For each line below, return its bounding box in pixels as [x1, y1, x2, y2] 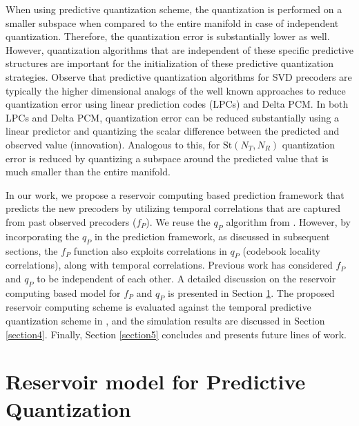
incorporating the [6, 229, 79, 243]
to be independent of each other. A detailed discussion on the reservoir [37, 271, 336, 285]
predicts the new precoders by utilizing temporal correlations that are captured [6, 201, 341, 215]
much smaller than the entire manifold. [6, 164, 171, 179]
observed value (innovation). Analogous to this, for [6, 137, 220, 151]
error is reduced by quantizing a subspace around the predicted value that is [6, 151, 329, 165]
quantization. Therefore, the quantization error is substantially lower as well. [6, 29, 330, 43]
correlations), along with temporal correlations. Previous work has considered [6, 258, 333, 272]
